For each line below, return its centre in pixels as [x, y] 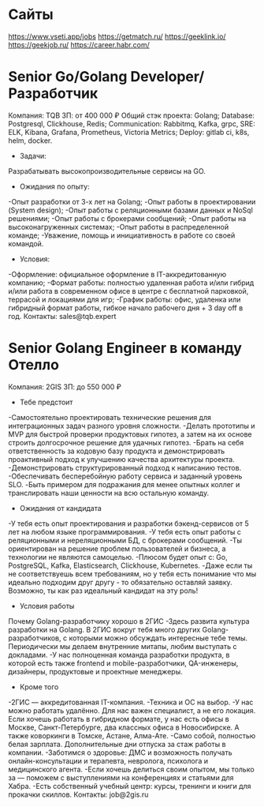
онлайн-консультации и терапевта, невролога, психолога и [108, 760]
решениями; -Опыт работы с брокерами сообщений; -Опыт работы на [127, 218]
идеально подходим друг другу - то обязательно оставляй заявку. [120, 582]
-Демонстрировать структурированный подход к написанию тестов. [125, 467]
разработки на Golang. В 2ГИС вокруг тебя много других [104, 629]
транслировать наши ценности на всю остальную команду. [109, 493]
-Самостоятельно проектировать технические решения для [110, 417]
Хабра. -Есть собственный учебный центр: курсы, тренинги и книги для [130, 786]
